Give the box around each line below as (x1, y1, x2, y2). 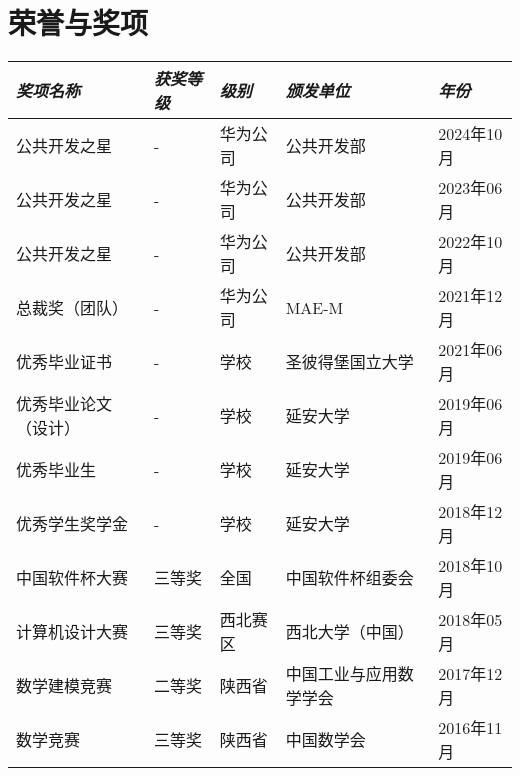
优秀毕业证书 (16, 350, 113, 374)
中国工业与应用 (285, 662, 398, 686)
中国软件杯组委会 (285, 566, 414, 590)
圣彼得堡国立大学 (285, 350, 414, 374)
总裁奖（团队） (16, 296, 129, 320)
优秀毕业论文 (16, 392, 113, 416)
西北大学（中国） (285, 620, 414, 644)
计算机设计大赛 (16, 620, 129, 644)
